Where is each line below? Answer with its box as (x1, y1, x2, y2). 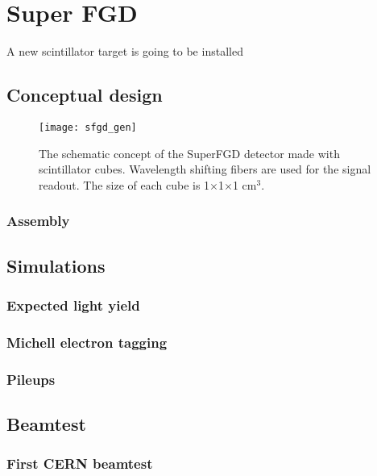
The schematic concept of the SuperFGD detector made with (39, 144, 340, 161)
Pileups (6, 369, 56, 389)
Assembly (6, 211, 70, 231)
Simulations (6, 253, 106, 278)
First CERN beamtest (6, 453, 153, 474)
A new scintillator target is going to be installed (6, 43, 243, 60)
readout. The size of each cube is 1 (39, 176, 210, 193)
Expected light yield (6, 294, 140, 315)
